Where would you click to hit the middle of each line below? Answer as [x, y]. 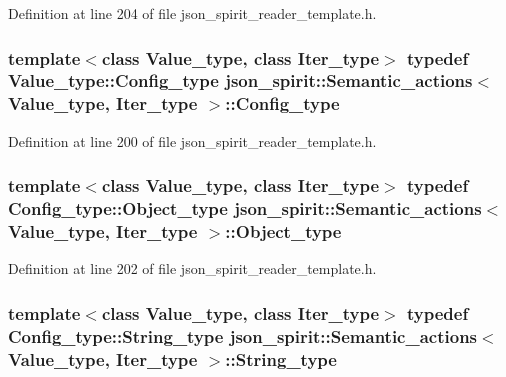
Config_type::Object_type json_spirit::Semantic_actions [245, 208]
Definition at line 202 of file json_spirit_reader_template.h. [192, 268]
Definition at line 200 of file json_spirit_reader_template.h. [192, 140]
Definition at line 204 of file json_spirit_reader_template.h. [192, 13]
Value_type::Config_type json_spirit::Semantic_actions [240, 80]
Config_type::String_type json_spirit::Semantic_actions [243, 335]
